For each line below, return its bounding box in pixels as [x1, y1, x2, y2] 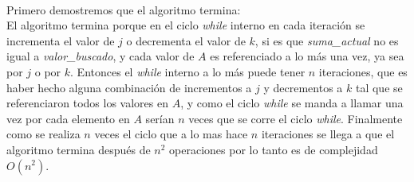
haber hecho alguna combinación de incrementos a [6, 79, 252, 95]
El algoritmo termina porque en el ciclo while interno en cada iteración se [6, 17, 365, 33]
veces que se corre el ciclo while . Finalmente [188, 110, 403, 126]
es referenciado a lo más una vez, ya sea [210, 48, 404, 64]
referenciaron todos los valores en [6, 95, 168, 111]
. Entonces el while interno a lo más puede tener [70, 63, 306, 79]
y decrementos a [263, 79, 343, 95]
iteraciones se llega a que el [261, 126, 395, 142]
